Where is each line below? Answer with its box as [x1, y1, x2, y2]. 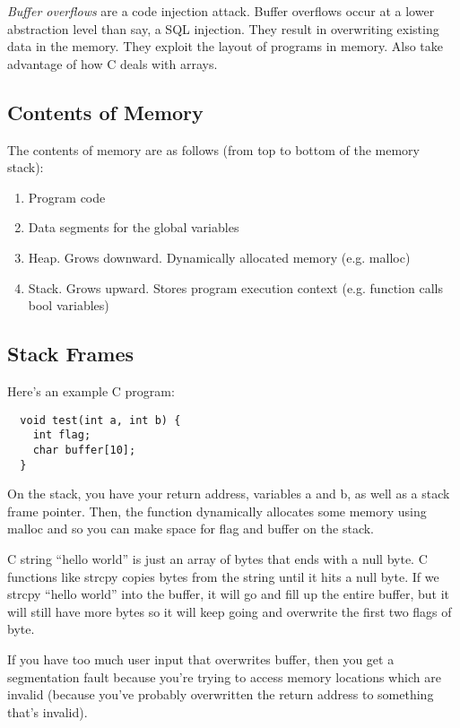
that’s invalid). [7, 702, 88, 721]
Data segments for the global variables [28, 218, 239, 237]
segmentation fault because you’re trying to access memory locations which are [7, 667, 441, 686]
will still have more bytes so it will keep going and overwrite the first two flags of [7, 602, 452, 620]
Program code [28, 187, 106, 206]
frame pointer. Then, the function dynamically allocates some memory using [7, 501, 427, 520]
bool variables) [28, 296, 109, 315]
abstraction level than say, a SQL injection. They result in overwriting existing [7, 19, 439, 38]
